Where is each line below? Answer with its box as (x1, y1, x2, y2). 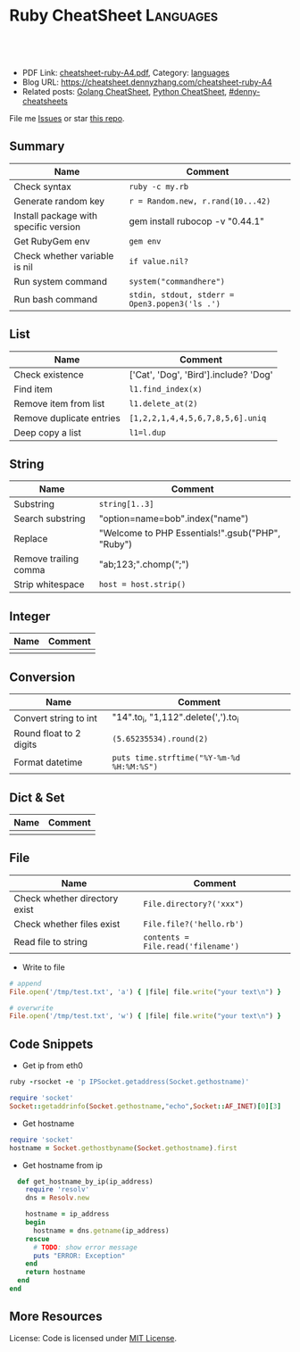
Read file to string (13, 935, 87, 948)
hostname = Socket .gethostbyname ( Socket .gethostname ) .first (9, 1143, 238, 1152)
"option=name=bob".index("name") (98, 512, 249, 525)
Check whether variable (13, 249, 114, 261)
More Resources (9, 1309, 103, 1324)
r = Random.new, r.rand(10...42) (129, 195, 271, 206)
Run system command (13, 275, 108, 287)
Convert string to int (13, 711, 98, 724)
